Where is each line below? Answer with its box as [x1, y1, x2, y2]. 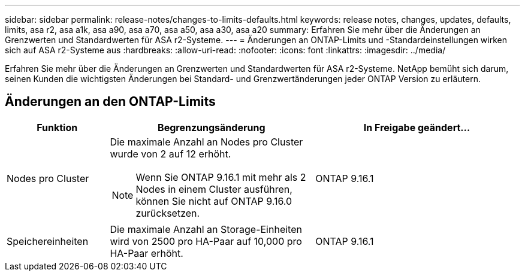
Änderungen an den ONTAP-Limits [5, 94, 216, 110]
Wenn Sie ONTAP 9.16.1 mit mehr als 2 [135, 171, 306, 183]
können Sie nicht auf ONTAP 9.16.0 [135, 195, 292, 207]
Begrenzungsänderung [158, 121, 265, 134]
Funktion [37, 121, 78, 134]
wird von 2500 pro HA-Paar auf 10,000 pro [110, 235, 302, 247]
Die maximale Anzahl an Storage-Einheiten [110, 223, 302, 235]
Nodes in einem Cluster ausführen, [135, 183, 292, 195]
